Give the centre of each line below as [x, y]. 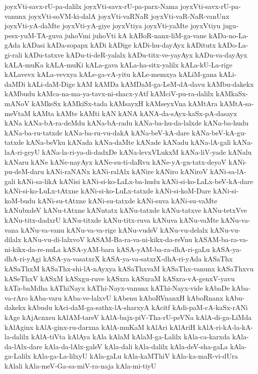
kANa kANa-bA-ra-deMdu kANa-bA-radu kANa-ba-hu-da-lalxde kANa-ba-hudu [127, 123]
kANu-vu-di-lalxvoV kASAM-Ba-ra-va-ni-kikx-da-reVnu [108, 239]
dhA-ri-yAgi [23, 259]
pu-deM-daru [24, 171]
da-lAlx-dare [24, 346]
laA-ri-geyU [22, 152]
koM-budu [20, 200]
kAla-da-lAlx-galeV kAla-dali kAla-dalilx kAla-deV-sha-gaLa [136, 346]
